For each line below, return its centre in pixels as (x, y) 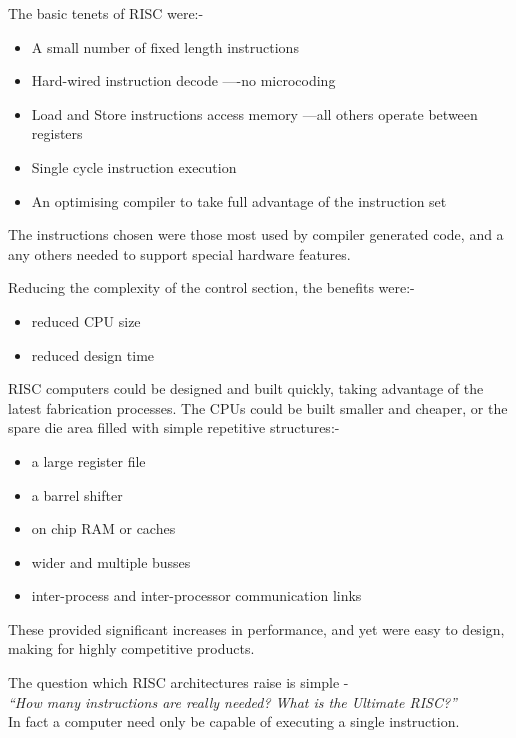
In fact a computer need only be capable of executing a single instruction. (234, 721)
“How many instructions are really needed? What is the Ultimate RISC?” (232, 701)
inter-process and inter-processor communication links (196, 595)
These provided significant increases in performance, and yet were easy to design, (256, 628)
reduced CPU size (86, 320)
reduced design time (93, 354)
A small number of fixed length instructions (165, 46)
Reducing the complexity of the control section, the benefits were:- (211, 287)
